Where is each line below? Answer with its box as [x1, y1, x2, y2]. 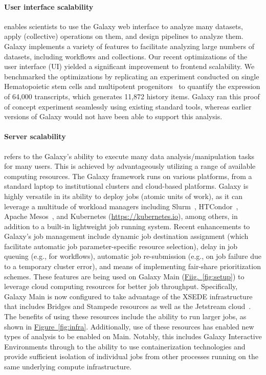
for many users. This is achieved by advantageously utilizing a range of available [4, 161, 256, 171]
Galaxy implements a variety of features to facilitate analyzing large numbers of [4, 40, 254, 51]
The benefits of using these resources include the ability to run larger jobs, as [4, 311, 247, 322]
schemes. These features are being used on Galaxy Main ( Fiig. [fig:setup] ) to [4, 271, 245, 281]
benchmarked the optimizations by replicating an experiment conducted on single [4, 71, 259, 81]
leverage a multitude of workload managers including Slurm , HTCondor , [4, 201, 238, 211]
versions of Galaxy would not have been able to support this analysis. [4, 111, 223, 122]
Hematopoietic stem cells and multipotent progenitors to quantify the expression [4, 81, 260, 92]
